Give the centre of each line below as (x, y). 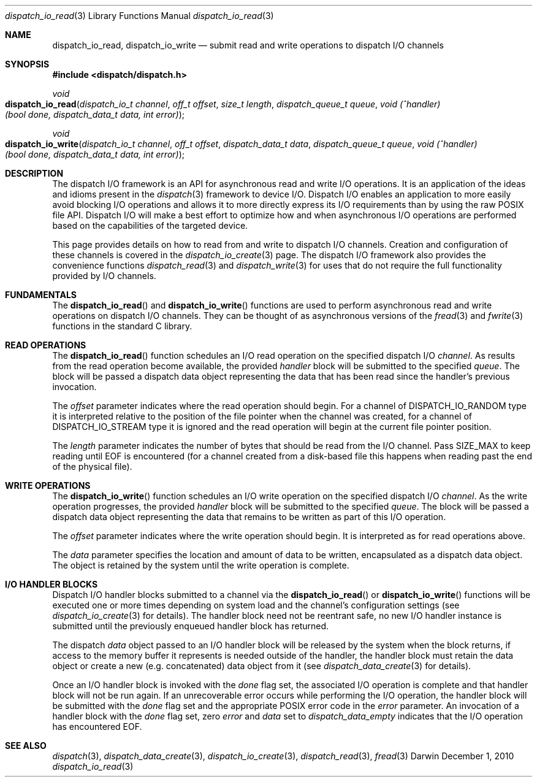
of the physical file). (92, 466)
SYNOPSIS (27, 64)
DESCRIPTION (34, 173)
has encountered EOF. (97, 726)
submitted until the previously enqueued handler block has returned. (191, 626)
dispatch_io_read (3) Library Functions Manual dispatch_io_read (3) (139, 16)
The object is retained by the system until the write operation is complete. (201, 565)
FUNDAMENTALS (41, 295)
